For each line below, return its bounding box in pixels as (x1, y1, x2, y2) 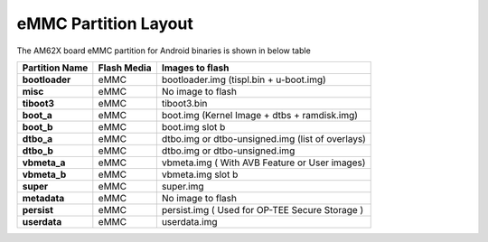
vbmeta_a (22, 156, 66, 169)
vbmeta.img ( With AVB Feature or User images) (161, 156, 366, 169)
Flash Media (98, 61, 152, 74)
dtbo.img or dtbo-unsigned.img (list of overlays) (161, 132, 366, 144)
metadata (22, 191, 65, 204)
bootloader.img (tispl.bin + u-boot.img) (161, 73, 327, 86)
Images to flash (161, 61, 230, 74)
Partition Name (22, 61, 89, 74)
